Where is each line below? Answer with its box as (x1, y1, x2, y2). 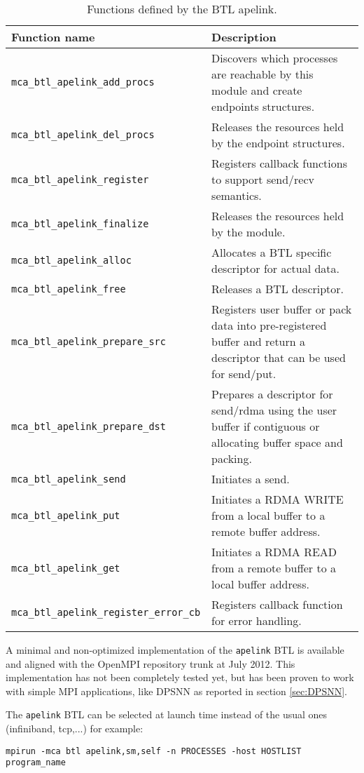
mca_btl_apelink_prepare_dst (11, 420, 166, 432)
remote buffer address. (211, 523, 321, 539)
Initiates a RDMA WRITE (211, 491, 344, 507)
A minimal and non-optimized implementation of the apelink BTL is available (6, 643, 344, 657)
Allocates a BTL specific (211, 244, 332, 260)
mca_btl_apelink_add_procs (11, 76, 155, 88)
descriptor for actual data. (211, 260, 339, 276)
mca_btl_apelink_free (11, 283, 126, 295)
